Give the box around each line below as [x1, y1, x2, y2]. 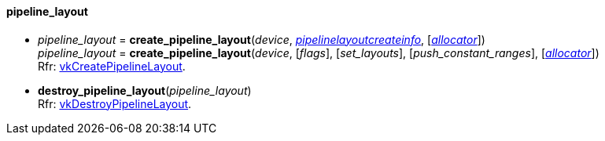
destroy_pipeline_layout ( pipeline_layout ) [38, 83, 252, 97]
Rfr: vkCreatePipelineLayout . [38, 59, 186, 73]
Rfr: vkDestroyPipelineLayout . [38, 96, 192, 110]
